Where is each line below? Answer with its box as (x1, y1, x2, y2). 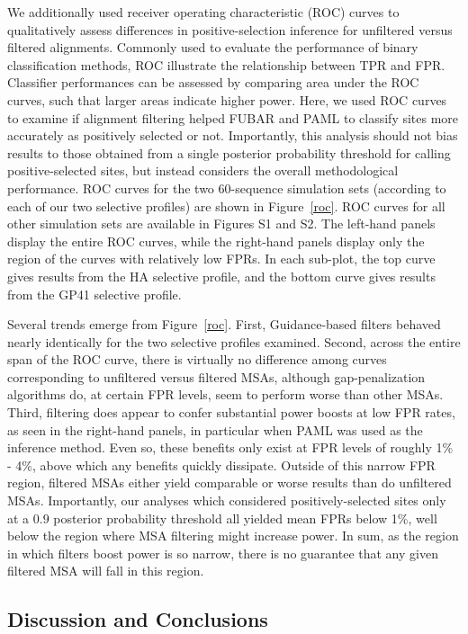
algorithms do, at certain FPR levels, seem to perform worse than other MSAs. (7, 385, 444, 404)
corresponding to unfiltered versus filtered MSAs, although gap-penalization (7, 367, 426, 386)
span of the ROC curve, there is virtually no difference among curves (7, 350, 387, 369)
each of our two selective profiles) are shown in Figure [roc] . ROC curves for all (7, 196, 445, 215)
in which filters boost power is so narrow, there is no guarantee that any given (7, 543, 438, 562)
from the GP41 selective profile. (7, 284, 182, 303)
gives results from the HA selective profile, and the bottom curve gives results (7, 266, 436, 285)
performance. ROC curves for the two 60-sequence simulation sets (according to (7, 178, 446, 197)
